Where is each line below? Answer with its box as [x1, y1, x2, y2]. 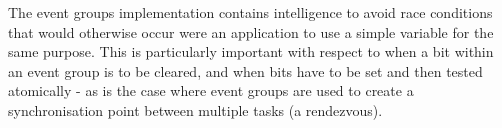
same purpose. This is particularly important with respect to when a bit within [8, 41, 494, 62]
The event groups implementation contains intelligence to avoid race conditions [8, 2, 493, 22]
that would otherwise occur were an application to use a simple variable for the [8, 21, 494, 42]
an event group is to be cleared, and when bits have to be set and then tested [8, 60, 483, 81]
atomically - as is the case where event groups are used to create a [8, 80, 414, 101]
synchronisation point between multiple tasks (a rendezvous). [8, 99, 383, 120]
